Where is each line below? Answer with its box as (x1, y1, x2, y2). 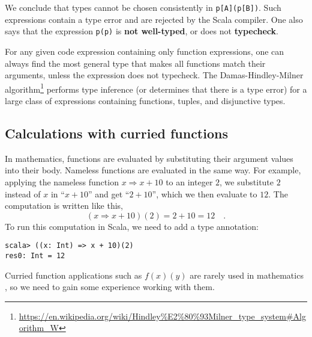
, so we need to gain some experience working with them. (5, 280, 215, 293)
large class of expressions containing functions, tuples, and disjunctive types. (5, 94, 286, 107)
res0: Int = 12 (5, 251, 65, 260)
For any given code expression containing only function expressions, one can (5, 45, 284, 57)
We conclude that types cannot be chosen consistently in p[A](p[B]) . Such (5, 1, 281, 13)
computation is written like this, (5, 199, 123, 212)
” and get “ (88, 187, 130, 200)
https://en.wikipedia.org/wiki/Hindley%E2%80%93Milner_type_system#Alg (19, 309, 306, 322)
